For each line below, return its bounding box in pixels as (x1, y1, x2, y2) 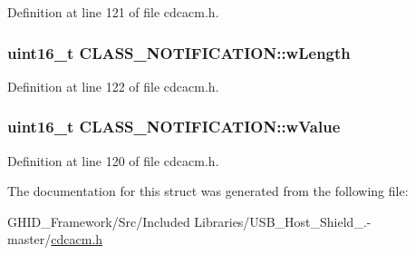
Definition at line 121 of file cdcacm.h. (7, 3, 219, 21)
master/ (7, 230, 52, 249)
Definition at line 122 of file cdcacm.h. (7, 76, 219, 95)
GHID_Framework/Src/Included (7, 211, 190, 230)
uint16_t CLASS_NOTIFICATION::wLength (7, 41, 351, 64)
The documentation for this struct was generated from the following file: (7, 181, 409, 201)
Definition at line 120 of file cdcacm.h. (7, 151, 219, 170)
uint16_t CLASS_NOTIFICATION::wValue (7, 115, 341, 138)
